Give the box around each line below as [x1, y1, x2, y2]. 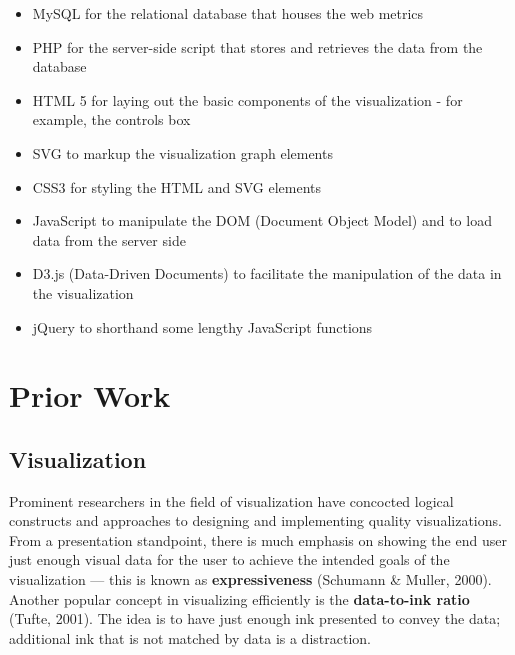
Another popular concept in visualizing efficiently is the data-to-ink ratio [9, 588, 470, 609]
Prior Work [9, 375, 171, 416]
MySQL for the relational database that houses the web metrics [32, 3, 424, 23]
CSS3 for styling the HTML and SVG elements [32, 176, 322, 197]
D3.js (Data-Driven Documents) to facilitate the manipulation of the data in [32, 263, 502, 284]
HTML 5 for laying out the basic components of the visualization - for [32, 89, 463, 110]
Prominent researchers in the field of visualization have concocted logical [9, 490, 454, 511]
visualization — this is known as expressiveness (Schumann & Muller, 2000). [9, 569, 492, 590]
